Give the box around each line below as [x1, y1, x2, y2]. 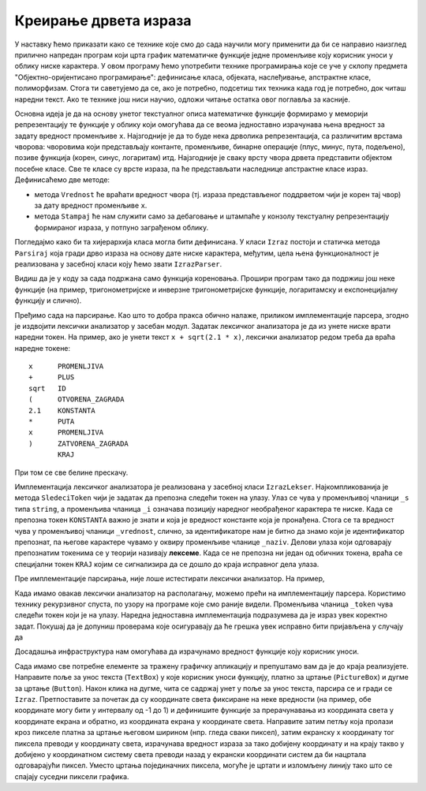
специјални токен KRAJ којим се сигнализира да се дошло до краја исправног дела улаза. [14, 559, 319, 569]
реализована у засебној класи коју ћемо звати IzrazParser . [14, 259, 222, 268]
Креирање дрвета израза [14, 12, 192, 29]
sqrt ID [28, 383, 66, 393]
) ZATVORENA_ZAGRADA [28, 438, 129, 448]
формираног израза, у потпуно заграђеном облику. [34, 222, 209, 232]
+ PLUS [28, 373, 75, 382]
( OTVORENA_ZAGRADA [28, 395, 125, 404]
